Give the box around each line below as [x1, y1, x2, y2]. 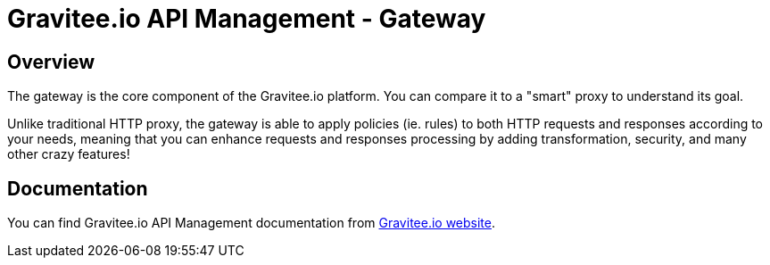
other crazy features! [7, 146, 130, 162]
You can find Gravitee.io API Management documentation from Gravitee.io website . [7, 215, 496, 231]
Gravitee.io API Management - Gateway [7, 4, 486, 34]
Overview [7, 50, 95, 73]
